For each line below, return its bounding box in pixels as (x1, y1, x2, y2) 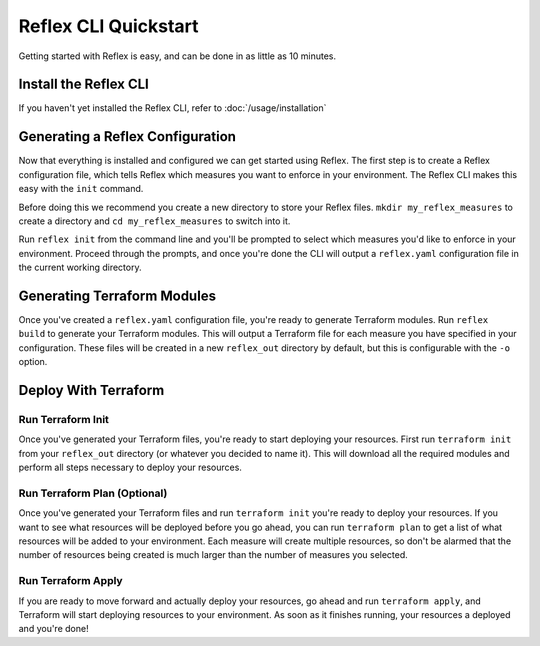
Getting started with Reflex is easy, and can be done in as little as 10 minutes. (18, 50, 337, 62)
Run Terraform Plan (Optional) (18, 486, 168, 500)
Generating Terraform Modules (18, 287, 217, 304)
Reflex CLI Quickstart (18, 15, 199, 37)
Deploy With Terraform (18, 381, 165, 399)
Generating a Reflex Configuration (18, 128, 237, 145)
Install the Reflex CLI (18, 76, 150, 93)
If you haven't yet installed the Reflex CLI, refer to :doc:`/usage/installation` (18, 102, 327, 114)
